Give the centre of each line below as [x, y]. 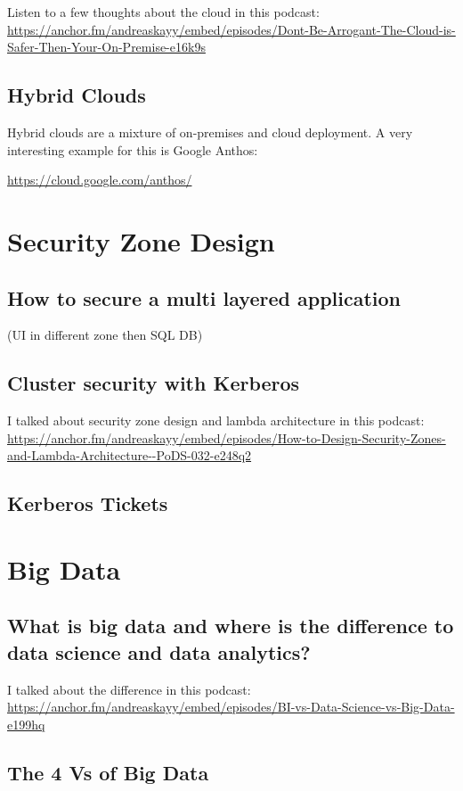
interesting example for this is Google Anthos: [133, 149]
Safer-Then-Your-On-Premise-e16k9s [106, 47]
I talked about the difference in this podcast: [129, 689]
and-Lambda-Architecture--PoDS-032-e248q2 [130, 455]
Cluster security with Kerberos [154, 383]
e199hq [26, 724]
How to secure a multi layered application [204, 297]
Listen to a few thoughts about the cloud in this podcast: [163, 12]
